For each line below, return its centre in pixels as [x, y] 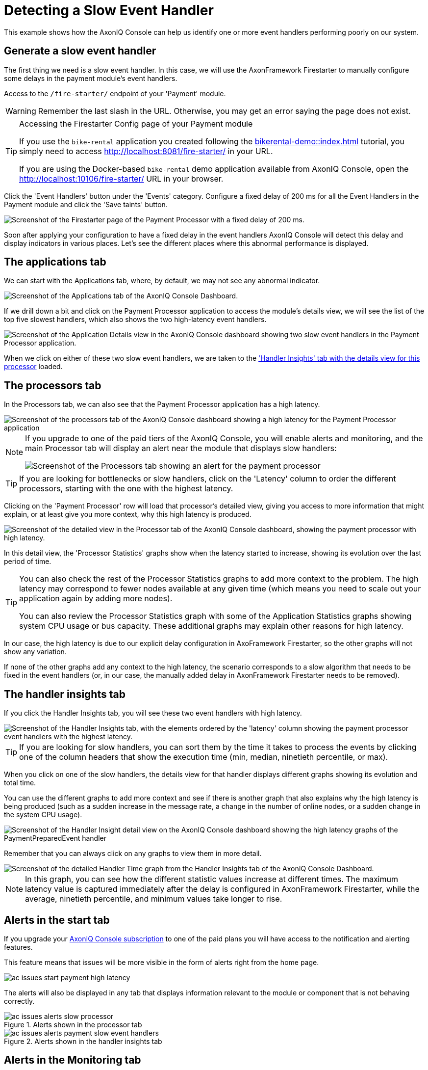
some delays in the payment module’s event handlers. [91, 78]
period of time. [28, 562]
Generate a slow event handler [80, 51]
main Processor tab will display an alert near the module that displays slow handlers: [181, 448]
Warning [21, 111]
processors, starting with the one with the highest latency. [126, 489]
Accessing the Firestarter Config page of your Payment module [136, 123]
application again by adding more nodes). [96, 599]
